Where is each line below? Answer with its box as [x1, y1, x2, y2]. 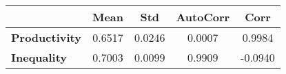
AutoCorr [176, 9, 230, 25]
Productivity [11, 29, 81, 45]
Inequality [11, 49, 68, 65]
